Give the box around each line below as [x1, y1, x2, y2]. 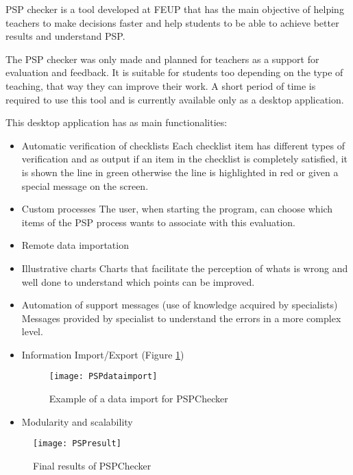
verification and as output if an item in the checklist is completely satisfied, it [21, 151, 348, 166]
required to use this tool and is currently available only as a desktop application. [5, 92, 344, 106]
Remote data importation [21, 238, 129, 252]
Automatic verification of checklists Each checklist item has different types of [21, 138, 345, 152]
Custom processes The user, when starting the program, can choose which [21, 202, 333, 216]
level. [21, 324, 43, 339]
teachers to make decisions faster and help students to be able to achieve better [5, 15, 339, 29]
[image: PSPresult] [33, 439, 121, 449]
